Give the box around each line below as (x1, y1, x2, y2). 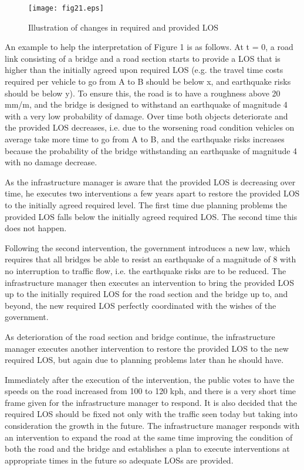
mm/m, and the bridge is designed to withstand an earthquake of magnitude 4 (5, 98, 288, 111)
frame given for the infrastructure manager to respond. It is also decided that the (5, 396, 297, 408)
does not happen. (5, 222, 67, 234)
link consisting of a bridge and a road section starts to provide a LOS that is (5, 52, 281, 64)
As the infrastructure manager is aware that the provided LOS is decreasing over (5, 175, 296, 188)
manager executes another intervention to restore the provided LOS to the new (5, 342, 289, 354)
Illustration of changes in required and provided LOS (28, 21, 219, 33)
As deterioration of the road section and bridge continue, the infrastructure (5, 330, 275, 342)
